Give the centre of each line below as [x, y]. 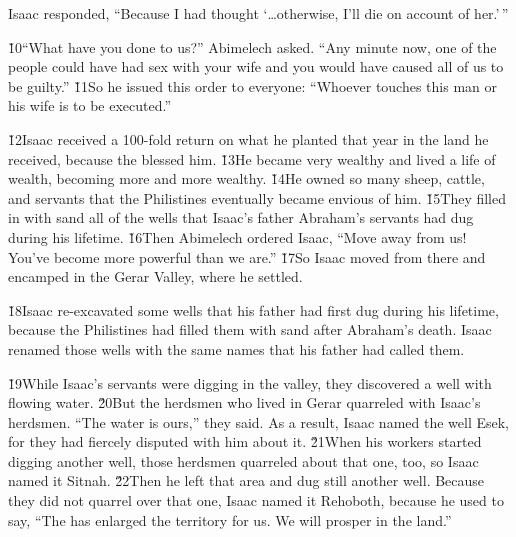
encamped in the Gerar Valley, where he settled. [155, 276]
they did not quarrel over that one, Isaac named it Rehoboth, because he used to [256, 500]
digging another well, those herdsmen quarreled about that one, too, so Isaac [243, 460]
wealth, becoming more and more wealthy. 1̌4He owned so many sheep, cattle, [246, 178]
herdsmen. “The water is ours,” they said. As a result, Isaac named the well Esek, [259, 421]
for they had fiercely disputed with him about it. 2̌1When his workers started [245, 441]
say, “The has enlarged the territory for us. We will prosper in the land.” [230, 519]
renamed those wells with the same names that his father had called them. [236, 348]
